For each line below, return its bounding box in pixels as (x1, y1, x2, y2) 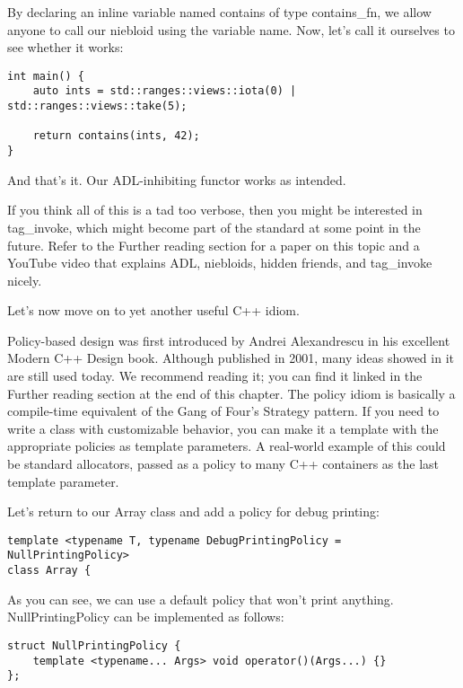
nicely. (7, 270, 42, 289)
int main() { (7, 69, 84, 83)
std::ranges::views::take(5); (7, 100, 188, 113)
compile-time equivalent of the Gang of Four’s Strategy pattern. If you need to (7, 401, 440, 420)
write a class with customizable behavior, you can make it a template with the (7, 419, 439, 437)
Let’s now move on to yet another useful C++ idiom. (7, 301, 300, 320)
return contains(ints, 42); (32, 129, 200, 143)
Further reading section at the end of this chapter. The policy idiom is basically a (7, 384, 456, 402)
